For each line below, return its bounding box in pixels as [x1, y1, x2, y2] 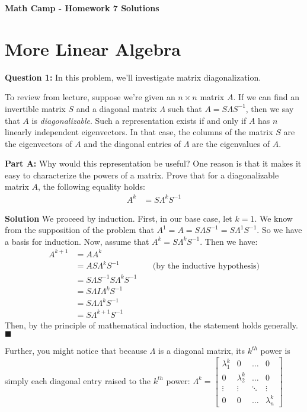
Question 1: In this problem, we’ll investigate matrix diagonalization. [5, 71, 261, 83]
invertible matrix [5, 102, 66, 114]
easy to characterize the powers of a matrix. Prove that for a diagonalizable [5, 168, 279, 181]
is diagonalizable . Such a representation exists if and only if [31, 114, 247, 126]
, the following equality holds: [38, 180, 145, 193]
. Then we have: [200, 235, 258, 247]
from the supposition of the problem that [5, 223, 154, 236]
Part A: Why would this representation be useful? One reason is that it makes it [5, 157, 302, 170]
